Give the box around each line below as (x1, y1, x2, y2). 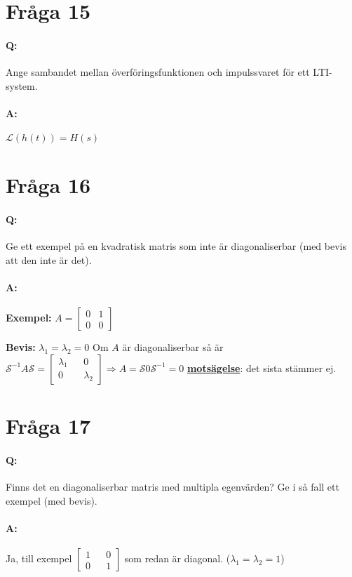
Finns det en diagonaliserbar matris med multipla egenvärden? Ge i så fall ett (6, 479, 339, 494)
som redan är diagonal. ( (124, 551, 231, 566)
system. (6, 78, 38, 93)
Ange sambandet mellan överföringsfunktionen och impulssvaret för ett (6, 65, 310, 79)
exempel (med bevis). (6, 493, 97, 508)
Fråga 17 (6, 411, 91, 440)
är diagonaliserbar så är (122, 340, 224, 354)
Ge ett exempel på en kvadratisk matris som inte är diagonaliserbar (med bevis (6, 239, 346, 253)
